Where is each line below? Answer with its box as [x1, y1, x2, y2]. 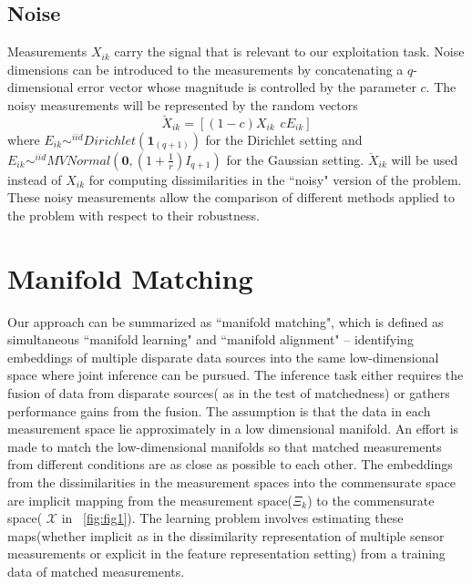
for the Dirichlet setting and [205, 129, 363, 149]
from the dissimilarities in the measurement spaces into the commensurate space [7, 473, 456, 492]
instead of [7, 169, 62, 189]
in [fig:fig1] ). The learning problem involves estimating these [61, 508, 404, 528]
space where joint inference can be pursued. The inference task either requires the [7, 365, 464, 384]
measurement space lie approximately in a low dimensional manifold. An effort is [7, 419, 459, 438]
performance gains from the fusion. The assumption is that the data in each [7, 401, 431, 420]
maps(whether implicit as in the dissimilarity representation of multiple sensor [7, 526, 445, 545]
